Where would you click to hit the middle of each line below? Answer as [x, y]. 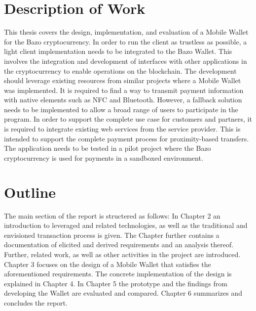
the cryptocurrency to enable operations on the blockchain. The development [120, 70]
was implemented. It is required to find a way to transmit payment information [124, 90]
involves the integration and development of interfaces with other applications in [126, 61]
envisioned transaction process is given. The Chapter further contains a [112, 235]
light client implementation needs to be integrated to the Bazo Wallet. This [118, 51]
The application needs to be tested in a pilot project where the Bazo [108, 148]
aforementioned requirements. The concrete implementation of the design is [118, 274]
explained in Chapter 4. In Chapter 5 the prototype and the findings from [116, 283]
